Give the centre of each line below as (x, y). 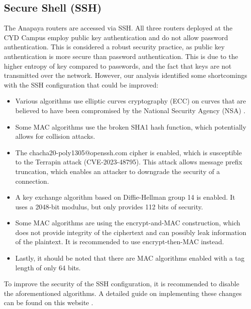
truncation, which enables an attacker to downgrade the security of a (118, 171)
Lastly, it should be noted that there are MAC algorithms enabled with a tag (130, 258)
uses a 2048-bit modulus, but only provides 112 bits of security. (109, 206)
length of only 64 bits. (48, 267)
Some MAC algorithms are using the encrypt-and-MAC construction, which (128, 223)
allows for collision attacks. (55, 136)
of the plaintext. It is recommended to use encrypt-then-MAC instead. (120, 242)
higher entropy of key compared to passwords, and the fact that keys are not (118, 66)
